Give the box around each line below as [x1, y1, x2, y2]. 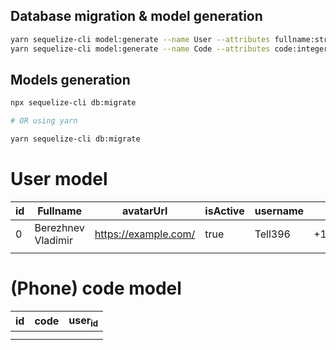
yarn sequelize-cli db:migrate [10, 134, 141, 144]
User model [10, 168, 108, 191]
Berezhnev [34, 220, 85, 234]
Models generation [10, 71, 131, 88]
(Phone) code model [10, 277, 182, 300]
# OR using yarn [10, 116, 78, 126]
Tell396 [254, 227, 291, 241]
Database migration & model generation [10, 8, 263, 25]
